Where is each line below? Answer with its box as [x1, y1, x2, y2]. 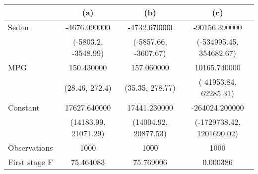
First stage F [8, 156, 53, 168]
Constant [8, 102, 40, 113]
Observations [8, 142, 53, 153]
